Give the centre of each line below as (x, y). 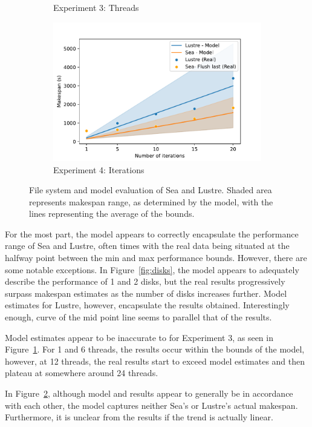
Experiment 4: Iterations (99, 169)
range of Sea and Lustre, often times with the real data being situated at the (147, 246)
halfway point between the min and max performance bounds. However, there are (156, 258)
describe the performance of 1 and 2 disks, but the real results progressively (145, 281)
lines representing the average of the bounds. (112, 213)
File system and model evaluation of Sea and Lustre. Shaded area (151, 190)
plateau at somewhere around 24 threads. (82, 373)
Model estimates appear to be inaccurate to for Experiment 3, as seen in (139, 337)
